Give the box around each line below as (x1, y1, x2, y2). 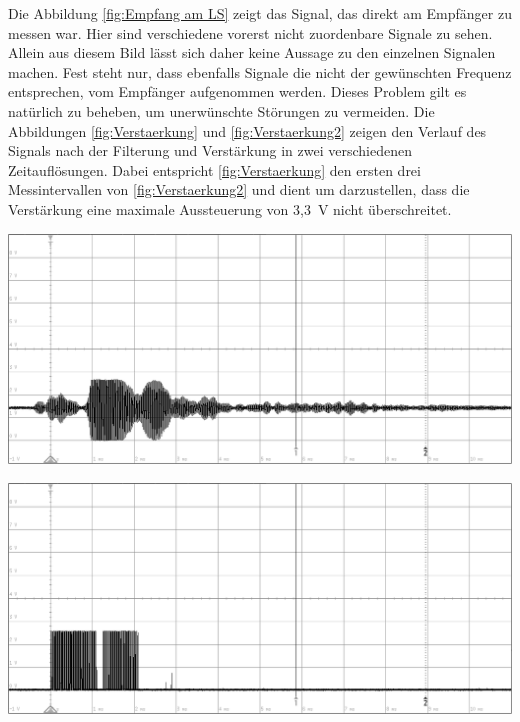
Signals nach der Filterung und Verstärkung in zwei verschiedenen (8, 140, 412, 161)
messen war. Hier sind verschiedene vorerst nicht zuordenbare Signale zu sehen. (8, 22, 493, 43)
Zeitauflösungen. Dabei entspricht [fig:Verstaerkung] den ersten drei (8, 159, 421, 180)
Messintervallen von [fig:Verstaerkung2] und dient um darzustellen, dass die (8, 179, 470, 200)
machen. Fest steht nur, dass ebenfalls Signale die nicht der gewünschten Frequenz (8, 61, 512, 82)
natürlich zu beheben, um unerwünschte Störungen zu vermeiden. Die (8, 100, 435, 121)
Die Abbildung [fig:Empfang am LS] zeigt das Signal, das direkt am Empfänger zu (8, 3, 512, 23)
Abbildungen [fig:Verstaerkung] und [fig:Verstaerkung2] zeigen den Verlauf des (8, 120, 487, 141)
